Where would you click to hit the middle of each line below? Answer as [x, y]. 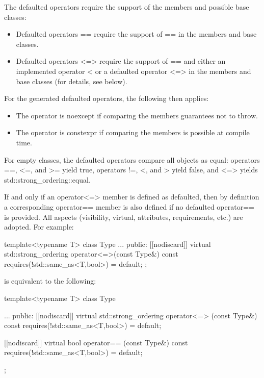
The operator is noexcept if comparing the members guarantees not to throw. [137, 115]
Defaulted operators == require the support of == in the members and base [136, 34]
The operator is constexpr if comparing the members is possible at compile [133, 132]
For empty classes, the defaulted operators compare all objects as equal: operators [132, 159]
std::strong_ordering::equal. [47, 179]
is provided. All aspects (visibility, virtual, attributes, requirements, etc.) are [124, 217]
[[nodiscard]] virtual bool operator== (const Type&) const [96, 342]
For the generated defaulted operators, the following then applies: [107, 98]
